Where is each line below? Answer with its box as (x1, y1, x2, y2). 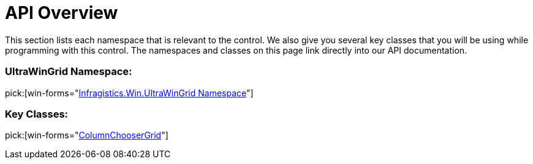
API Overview (5, 2, 118, 23)
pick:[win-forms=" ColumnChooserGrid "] (5, 130, 168, 141)
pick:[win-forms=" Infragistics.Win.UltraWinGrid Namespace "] (5, 87, 254, 98)
